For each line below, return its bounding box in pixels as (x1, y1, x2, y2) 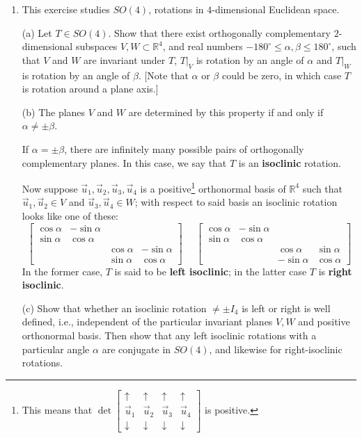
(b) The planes (22, 104, 86, 119)
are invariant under (84, 52, 166, 67)
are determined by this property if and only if (128, 104, 324, 119)
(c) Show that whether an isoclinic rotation (22, 300, 207, 315)
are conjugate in (102, 341, 171, 356)
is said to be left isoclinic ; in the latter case (114, 263, 307, 278)
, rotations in (148, 2, 204, 16)
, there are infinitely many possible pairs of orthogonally (64, 141, 304, 156)
